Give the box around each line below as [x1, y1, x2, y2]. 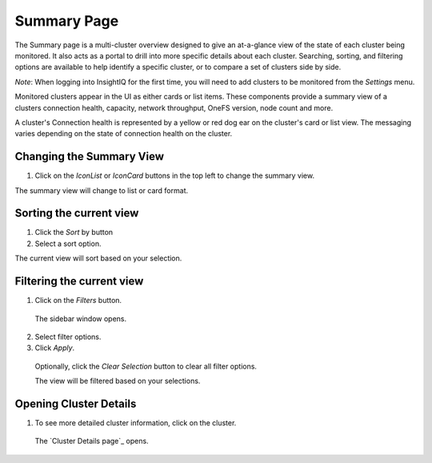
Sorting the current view [14, 207, 139, 220]
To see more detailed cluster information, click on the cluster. [34, 418, 237, 428]
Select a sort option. [34, 239, 102, 248]
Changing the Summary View [14, 150, 164, 163]
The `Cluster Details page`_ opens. [34, 437, 149, 446]
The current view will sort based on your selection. [14, 253, 182, 264]
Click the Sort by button [34, 227, 114, 237]
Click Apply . [34, 343, 75, 352]
